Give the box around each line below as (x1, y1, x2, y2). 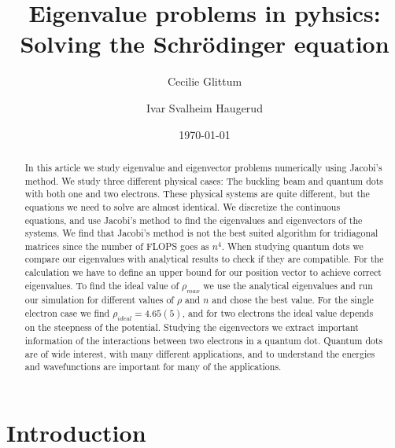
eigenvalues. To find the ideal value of (24, 278, 179, 292)
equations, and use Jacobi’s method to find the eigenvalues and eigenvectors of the (24, 213, 363, 226)
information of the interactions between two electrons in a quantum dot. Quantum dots (24, 333, 383, 347)
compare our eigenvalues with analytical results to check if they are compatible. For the (24, 252, 384, 266)
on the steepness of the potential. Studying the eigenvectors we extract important (24, 321, 359, 334)
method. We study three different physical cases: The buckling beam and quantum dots (24, 174, 384, 187)
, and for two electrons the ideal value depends (182, 306, 374, 319)
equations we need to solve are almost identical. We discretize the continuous (24, 200, 341, 213)
